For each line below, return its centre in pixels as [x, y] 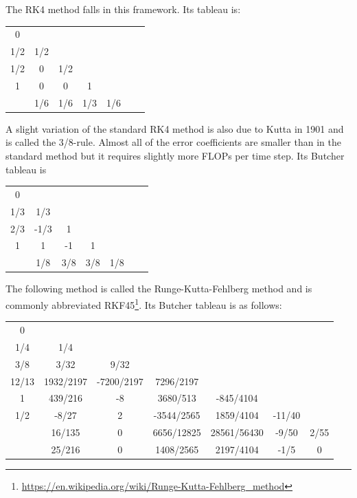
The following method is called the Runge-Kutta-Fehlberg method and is [159, 289]
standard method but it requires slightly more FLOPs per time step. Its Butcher [175, 155]
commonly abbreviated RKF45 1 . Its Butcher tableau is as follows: [144, 304]
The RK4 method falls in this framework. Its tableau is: [123, 9]
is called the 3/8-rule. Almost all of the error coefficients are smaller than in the [173, 142]
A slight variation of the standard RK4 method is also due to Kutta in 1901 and [175, 128]
